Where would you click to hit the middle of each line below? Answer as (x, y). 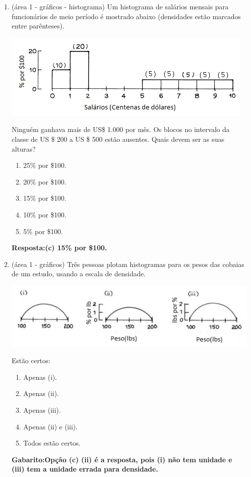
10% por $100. (45, 214)
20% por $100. (45, 181)
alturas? (24, 148)
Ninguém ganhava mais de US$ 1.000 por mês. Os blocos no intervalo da (121, 129)
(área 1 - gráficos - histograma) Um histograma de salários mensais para (120, 6)
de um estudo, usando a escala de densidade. (79, 274)
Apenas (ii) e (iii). (50, 426)
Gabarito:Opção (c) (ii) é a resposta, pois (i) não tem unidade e (122, 459)
